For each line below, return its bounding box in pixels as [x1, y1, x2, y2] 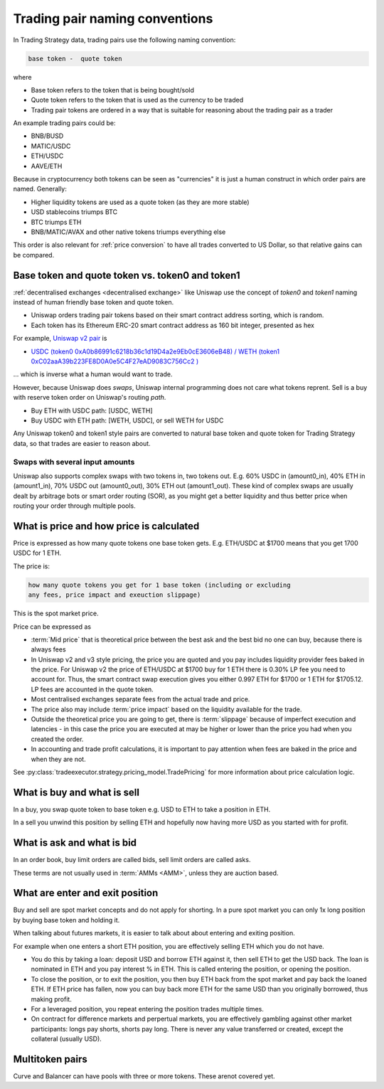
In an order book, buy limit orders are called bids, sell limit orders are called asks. [13, 856, 251, 864]
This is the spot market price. [13, 609, 99, 618]
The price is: [13, 562, 50, 570]
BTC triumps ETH [31, 218, 82, 226]
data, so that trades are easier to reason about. [13, 439, 151, 447]
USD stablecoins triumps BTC [31, 208, 117, 216]
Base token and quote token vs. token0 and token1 [13, 269, 241, 281]
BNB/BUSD [31, 132, 64, 140]
